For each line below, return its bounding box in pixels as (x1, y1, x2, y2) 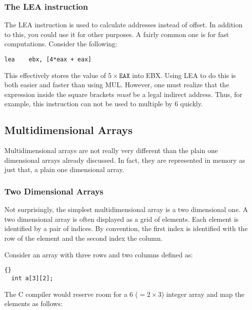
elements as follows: (4, 298, 63, 309)
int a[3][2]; (11, 274, 54, 282)
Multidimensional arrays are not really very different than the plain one (4, 145, 218, 155)
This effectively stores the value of (4, 70, 106, 80)
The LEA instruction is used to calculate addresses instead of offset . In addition (4, 19, 243, 30)
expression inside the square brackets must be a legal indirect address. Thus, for (4, 89, 243, 99)
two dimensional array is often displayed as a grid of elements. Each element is (4, 213, 239, 224)
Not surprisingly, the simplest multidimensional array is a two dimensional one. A (4, 204, 248, 214)
